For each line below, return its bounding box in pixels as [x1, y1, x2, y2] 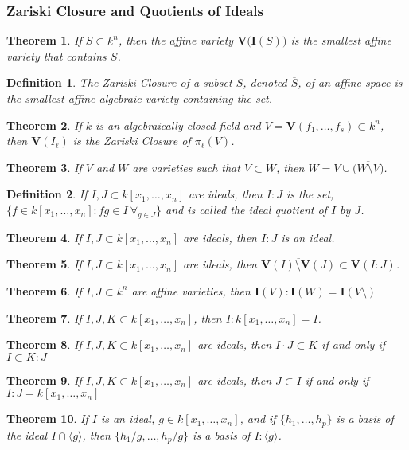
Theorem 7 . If [6, 309, 82, 326]
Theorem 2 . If [6, 116, 82, 133]
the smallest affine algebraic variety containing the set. [6, 90, 273, 106]
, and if [240, 410, 276, 427]
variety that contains [6, 47, 107, 64]
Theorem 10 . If [6, 410, 88, 427]
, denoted [243, 74, 287, 91]
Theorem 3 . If [6, 158, 82, 175]
